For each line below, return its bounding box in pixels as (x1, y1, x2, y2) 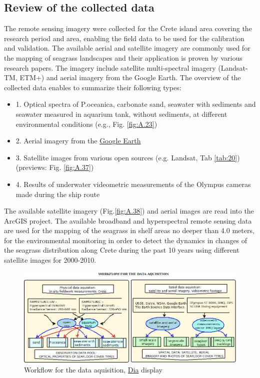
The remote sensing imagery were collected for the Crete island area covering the (4, 23, 252, 34)
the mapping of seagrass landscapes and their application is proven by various (4, 52, 242, 63)
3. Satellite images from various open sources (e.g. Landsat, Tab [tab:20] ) (15, 152, 240, 162)
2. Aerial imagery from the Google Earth (15, 135, 141, 146)
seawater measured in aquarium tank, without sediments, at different (15, 108, 227, 119)
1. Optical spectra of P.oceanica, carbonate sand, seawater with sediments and (15, 99, 256, 109)
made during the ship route (15, 188, 100, 199)
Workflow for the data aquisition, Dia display (24, 364, 162, 375)
